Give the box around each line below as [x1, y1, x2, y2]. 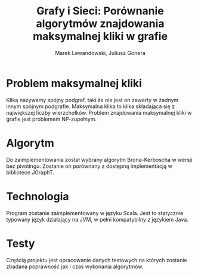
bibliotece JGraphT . [6, 168, 55, 176]
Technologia [6, 189, 69, 203]
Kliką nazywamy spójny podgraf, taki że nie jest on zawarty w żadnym [6, 96, 179, 103]
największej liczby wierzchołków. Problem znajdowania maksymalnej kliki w [6, 109, 192, 116]
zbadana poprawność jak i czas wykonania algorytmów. [6, 263, 144, 270]
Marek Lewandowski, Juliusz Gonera [54, 49, 146, 56]
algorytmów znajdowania [36, 17, 165, 30]
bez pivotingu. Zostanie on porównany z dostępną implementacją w [6, 162, 173, 170]
